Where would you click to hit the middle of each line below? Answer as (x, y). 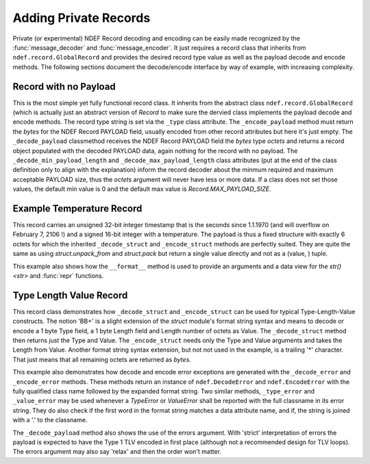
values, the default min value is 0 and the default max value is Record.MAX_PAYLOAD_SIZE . (142, 189)
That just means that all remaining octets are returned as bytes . (102, 359)
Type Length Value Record (70, 295)
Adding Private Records (82, 18)
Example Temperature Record (77, 208)
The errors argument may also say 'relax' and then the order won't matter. (117, 452)
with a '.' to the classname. (50, 420)
